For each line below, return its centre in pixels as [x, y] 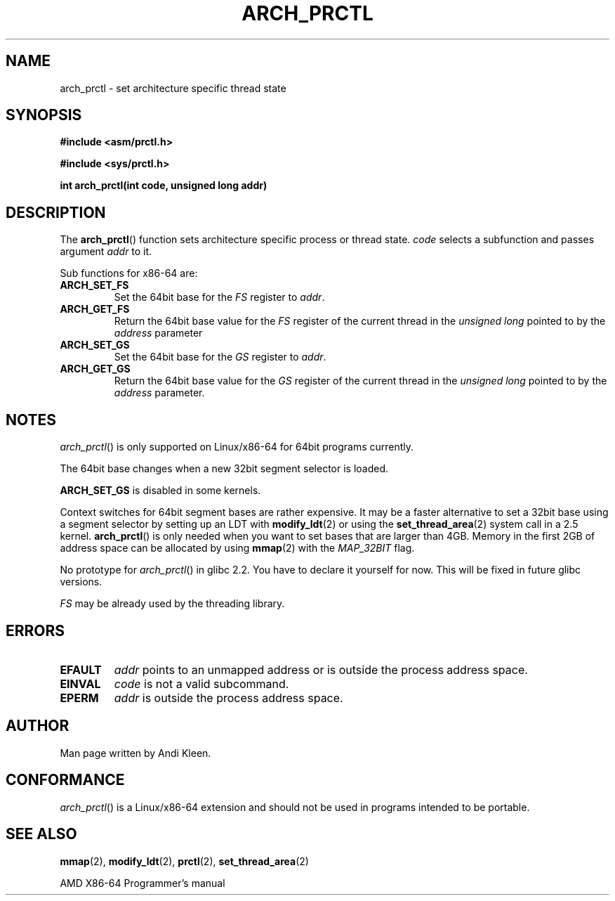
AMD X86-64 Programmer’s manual [143, 883]
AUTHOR [38, 726]
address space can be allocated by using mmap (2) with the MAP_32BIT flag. [237, 548]
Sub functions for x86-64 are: [129, 273]
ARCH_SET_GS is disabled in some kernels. [160, 491]
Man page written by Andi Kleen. [135, 753]
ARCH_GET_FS [95, 309]
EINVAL [80, 683]
